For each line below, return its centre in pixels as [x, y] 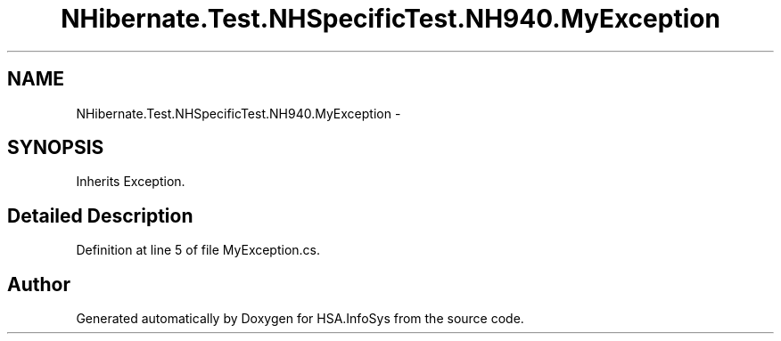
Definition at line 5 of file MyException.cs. [198, 250]
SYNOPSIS [56, 148]
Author [39, 284]
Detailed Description [100, 215]
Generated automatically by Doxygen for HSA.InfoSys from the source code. [300, 319]
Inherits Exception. [131, 182]
